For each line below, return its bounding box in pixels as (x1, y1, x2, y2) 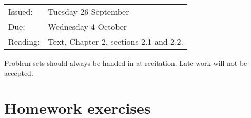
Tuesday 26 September (48, 6, 129, 17)
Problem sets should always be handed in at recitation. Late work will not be (4, 57, 247, 68)
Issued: (8, 6, 33, 17)
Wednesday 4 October (48, 21, 127, 32)
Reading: (8, 35, 40, 47)
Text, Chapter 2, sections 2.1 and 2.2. (48, 35, 183, 47)
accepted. (4, 67, 33, 78)
